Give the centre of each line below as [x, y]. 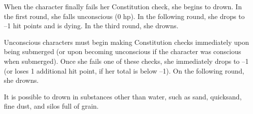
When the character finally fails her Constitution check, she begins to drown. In [123, 6]
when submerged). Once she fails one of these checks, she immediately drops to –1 [126, 61]
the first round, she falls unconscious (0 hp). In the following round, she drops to [124, 16]
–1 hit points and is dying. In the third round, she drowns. [91, 26]
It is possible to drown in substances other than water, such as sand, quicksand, [123, 96]
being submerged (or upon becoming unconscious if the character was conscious [123, 51]
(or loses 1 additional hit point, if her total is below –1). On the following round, [124, 70]
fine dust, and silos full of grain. [51, 106]
